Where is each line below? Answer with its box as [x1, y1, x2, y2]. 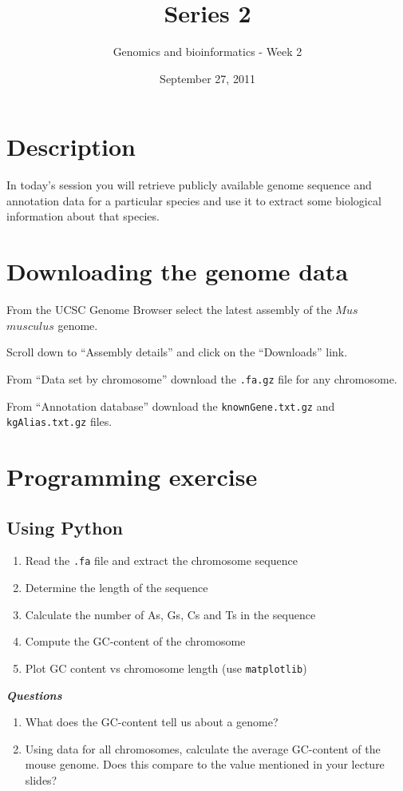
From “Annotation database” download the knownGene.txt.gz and [6, 397, 335, 414]
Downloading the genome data [6, 255, 349, 288]
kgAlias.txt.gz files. [6, 413, 113, 430]
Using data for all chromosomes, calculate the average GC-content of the [25, 740, 381, 757]
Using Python [6, 515, 123, 539]
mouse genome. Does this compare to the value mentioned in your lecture [25, 756, 385, 773]
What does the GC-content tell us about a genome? [25, 713, 279, 730]
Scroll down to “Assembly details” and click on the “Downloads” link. [6, 344, 348, 360]
